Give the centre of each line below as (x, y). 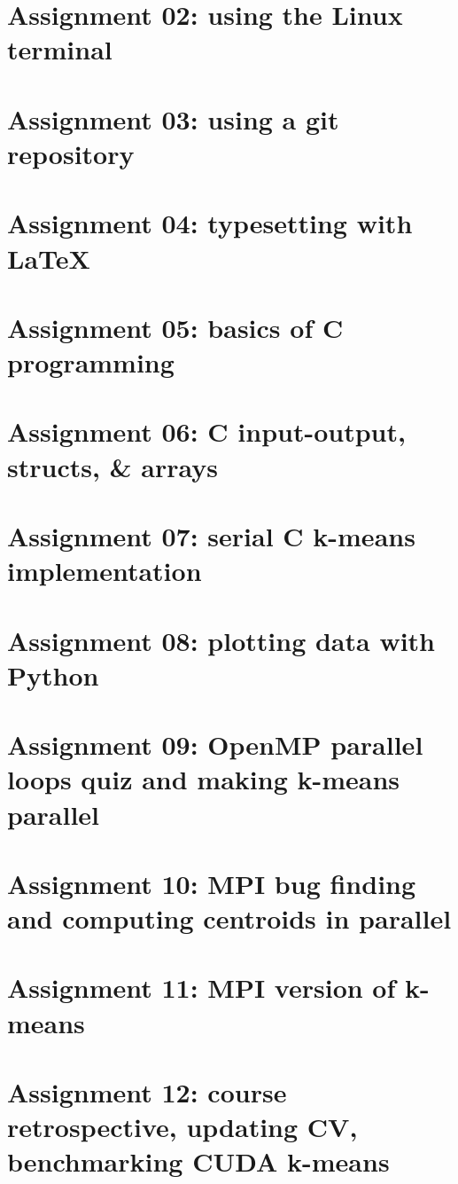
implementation (105, 571)
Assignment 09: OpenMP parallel (215, 745)
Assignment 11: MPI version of (202, 988)
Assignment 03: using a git (173, 118)
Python (53, 674)
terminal (60, 49)
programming (91, 362)
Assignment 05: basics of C (175, 327)
